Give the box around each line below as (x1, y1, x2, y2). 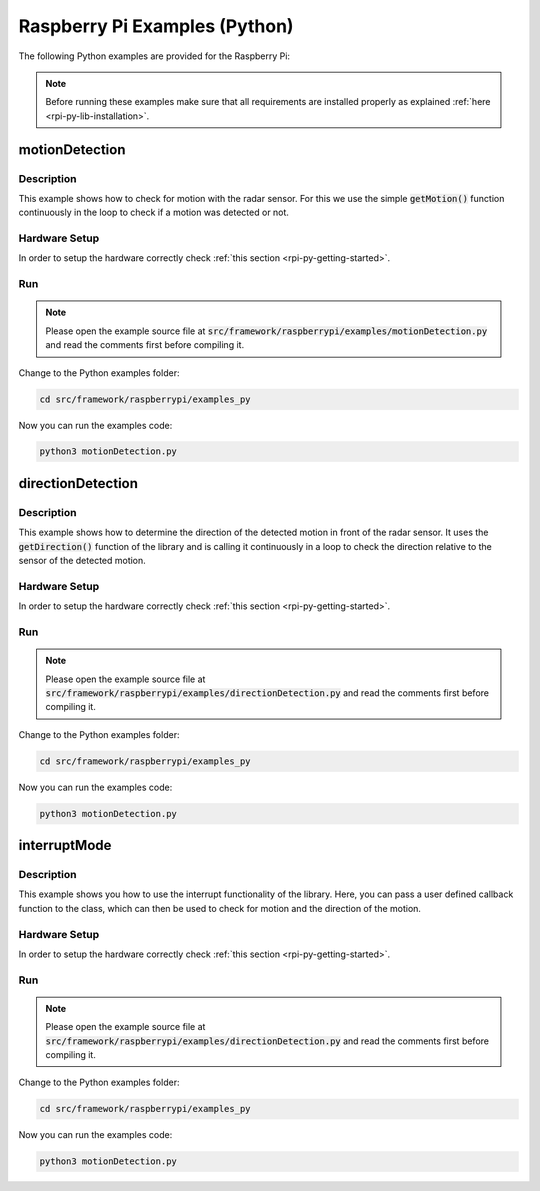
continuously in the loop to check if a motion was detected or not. (18, 206, 290, 219)
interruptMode (18, 837, 112, 854)
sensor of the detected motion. (18, 555, 147, 567)
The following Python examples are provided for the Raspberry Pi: (18, 50, 290, 62)
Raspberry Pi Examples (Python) (18, 15, 294, 37)
